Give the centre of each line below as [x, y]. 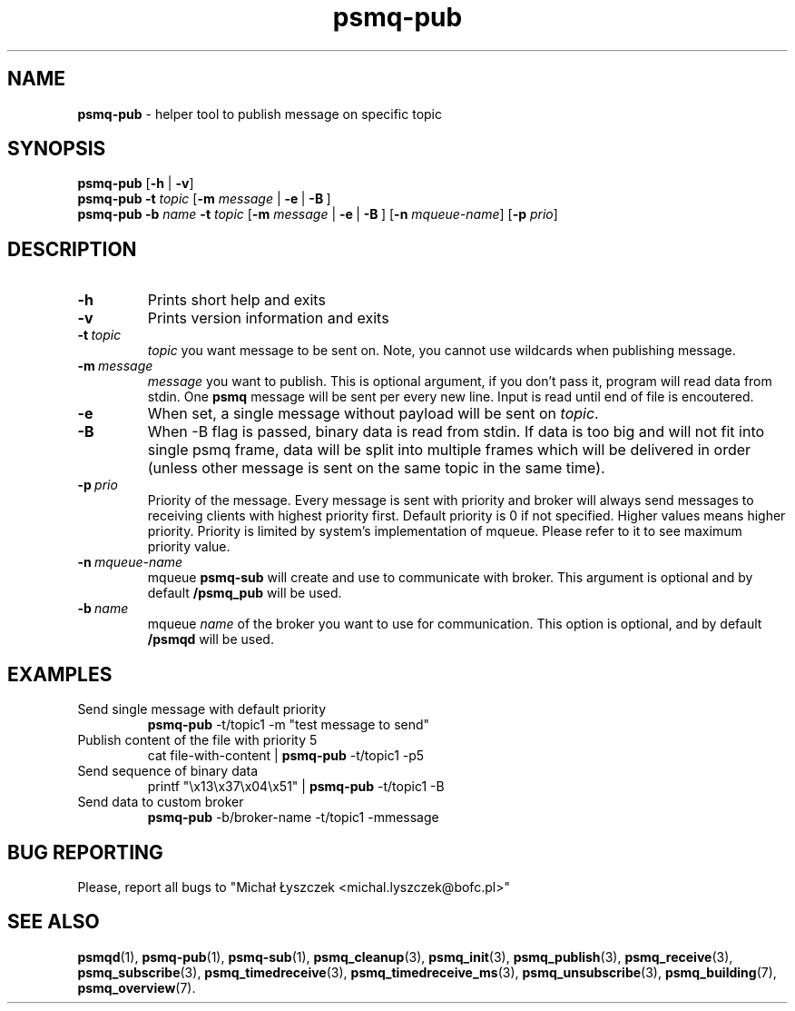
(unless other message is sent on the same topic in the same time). [376, 468]
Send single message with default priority [202, 709]
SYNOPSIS [57, 149]
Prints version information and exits [268, 318]
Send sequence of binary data [168, 771]
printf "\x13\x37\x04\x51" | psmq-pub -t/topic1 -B [296, 787]
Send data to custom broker [161, 802]
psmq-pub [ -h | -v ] [136, 183]
